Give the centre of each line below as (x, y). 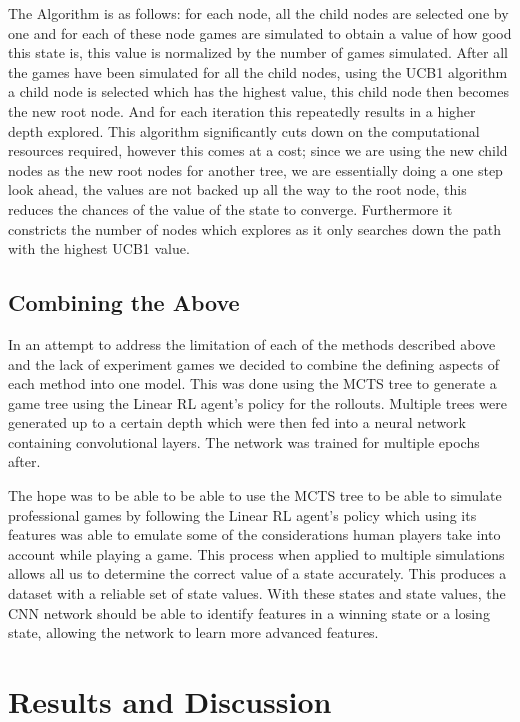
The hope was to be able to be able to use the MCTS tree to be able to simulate (255, 495)
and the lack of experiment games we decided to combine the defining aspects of (253, 363)
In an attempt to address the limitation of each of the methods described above (252, 343)
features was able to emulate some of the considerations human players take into (254, 534)
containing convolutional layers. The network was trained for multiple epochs (244, 441)
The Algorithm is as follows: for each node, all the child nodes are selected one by (258, 13)
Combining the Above (124, 302)
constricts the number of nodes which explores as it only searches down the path (254, 228)
